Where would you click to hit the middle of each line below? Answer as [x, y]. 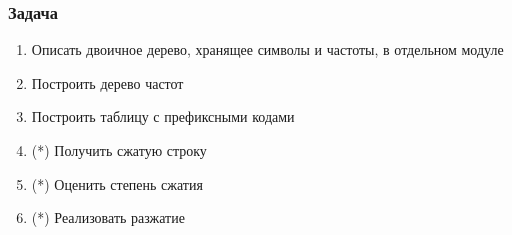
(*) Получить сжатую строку [119, 150]
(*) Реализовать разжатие [108, 217]
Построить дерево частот [107, 82]
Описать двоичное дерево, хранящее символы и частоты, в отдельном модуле [267, 49]
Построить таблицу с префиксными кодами [163, 116]
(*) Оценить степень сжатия [117, 183]
